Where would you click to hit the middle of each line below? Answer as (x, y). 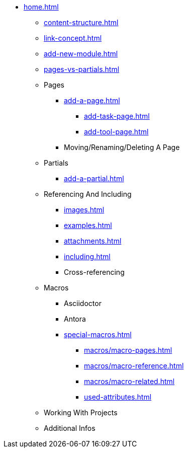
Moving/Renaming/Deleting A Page (122, 147)
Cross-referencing (94, 272)
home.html (41, 7)
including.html (87, 256)
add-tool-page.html (116, 132)
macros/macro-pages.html (128, 350)
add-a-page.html (92, 100)
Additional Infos (70, 428)
